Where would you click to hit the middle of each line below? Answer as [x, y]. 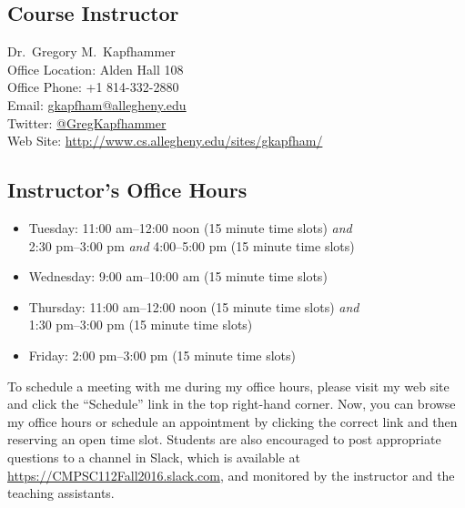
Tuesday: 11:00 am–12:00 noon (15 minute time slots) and [190, 227]
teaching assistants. [61, 493]
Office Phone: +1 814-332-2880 [93, 87]
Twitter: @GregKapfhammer [87, 122]
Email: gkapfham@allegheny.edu [97, 104]
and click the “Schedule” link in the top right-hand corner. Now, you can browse [232, 404]
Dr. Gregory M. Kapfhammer [91, 51]
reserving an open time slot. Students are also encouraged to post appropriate [224, 439]
